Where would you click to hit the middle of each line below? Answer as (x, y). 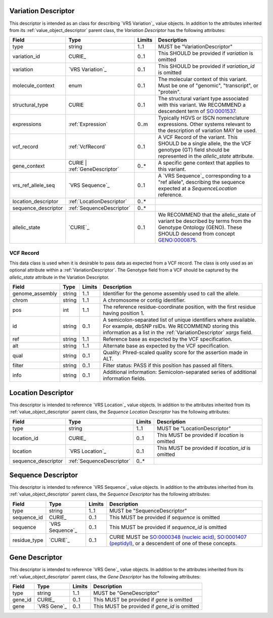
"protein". (169, 92)
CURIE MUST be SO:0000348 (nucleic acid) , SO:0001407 (178, 537)
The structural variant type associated (203, 99)
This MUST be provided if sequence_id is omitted (168, 527)
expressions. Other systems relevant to (204, 124)
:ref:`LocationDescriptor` (98, 202)
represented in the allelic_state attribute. (206, 156)
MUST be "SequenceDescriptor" (148, 511)
